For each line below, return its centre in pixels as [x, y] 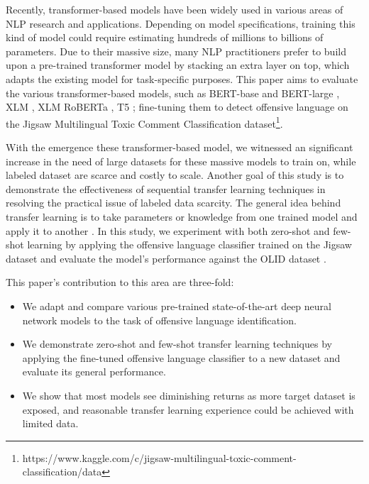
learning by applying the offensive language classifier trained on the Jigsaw [189, 244]
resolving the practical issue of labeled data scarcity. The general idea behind [174, 203]
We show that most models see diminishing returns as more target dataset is [189, 395]
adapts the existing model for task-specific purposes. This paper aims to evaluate [182, 78]
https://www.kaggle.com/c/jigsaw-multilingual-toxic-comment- [159, 457]
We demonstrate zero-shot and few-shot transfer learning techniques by [177, 344]
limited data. [50, 423]
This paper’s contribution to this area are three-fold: [120, 282]
